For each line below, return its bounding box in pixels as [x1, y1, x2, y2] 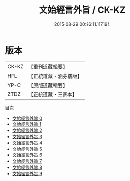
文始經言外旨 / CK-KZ [39, 4, 126, 16]
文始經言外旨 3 [12, 133, 43, 139]
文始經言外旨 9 [12, 170, 43, 176]
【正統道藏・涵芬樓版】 [28, 72, 82, 79]
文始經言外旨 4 [12, 140, 43, 146]
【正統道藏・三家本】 [28, 91, 77, 98]
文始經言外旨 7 [12, 158, 42, 164]
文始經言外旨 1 [12, 121, 42, 127]
